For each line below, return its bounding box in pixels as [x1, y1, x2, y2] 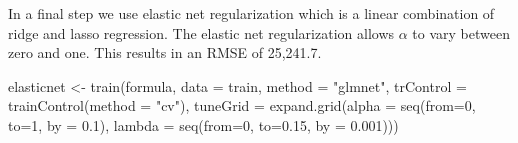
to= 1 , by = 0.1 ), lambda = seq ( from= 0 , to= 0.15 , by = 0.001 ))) [8, 114, 399, 135]
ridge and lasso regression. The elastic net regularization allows [8, 22, 395, 43]
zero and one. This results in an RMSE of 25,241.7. [8, 42, 322, 63]
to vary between [412, 22, 510, 43]
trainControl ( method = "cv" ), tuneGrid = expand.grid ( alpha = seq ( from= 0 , [8, 95, 476, 116]
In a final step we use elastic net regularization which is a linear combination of [8, 3, 495, 23]
